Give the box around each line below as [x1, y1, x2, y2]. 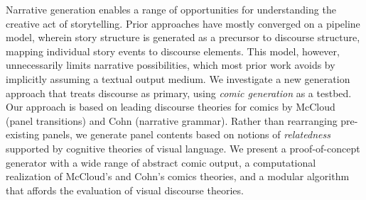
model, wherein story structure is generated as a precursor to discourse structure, [6, 30, 360, 45]
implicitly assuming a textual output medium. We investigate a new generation [6, 71, 350, 86]
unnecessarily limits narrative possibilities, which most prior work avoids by [6, 57, 335, 72]
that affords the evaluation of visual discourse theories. [6, 182, 244, 197]
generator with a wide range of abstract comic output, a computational [6, 155, 316, 170]
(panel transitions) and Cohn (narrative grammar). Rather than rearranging [6, 113, 338, 128]
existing [6, 127, 40, 142]
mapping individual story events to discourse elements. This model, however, [6, 43, 340, 58]
